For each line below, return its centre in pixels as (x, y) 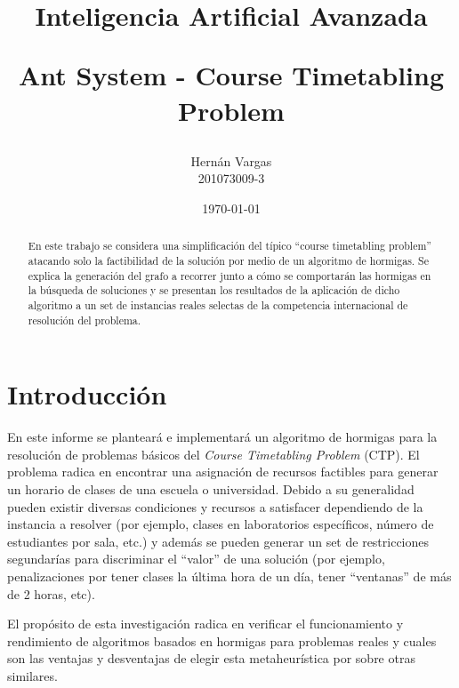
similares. (32, 675)
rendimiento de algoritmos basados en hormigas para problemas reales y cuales (222, 640)
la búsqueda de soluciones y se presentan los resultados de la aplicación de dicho (214, 290)
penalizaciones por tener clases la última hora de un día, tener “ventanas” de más (229, 576)
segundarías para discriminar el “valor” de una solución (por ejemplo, (196, 559)
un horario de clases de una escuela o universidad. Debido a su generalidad (211, 488)
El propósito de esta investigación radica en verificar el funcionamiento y (205, 624)
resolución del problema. (85, 320)
